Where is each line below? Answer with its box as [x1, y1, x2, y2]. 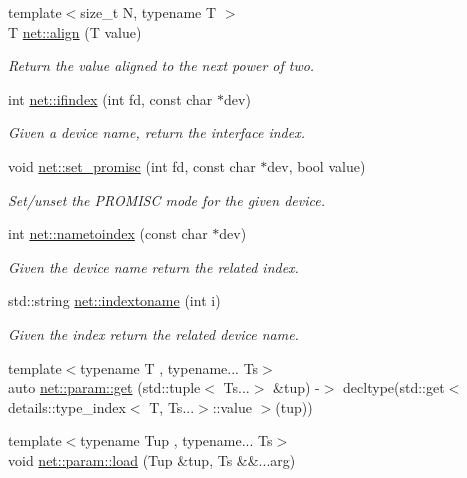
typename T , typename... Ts [80, 357, 259, 378]
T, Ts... [149, 396, 195, 417]
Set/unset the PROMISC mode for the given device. [8, 189, 325, 210]
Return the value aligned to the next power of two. [8, 55, 315, 76]
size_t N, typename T [80, 2, 217, 22]
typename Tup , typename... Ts [80, 430, 273, 451]
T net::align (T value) [8, 21, 142, 42]
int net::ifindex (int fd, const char [8, 88, 213, 109]
